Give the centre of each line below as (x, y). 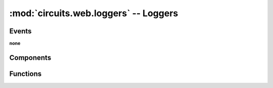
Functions (26, 74)
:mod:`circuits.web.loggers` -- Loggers (94, 13)
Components (30, 57)
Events (20, 31)
